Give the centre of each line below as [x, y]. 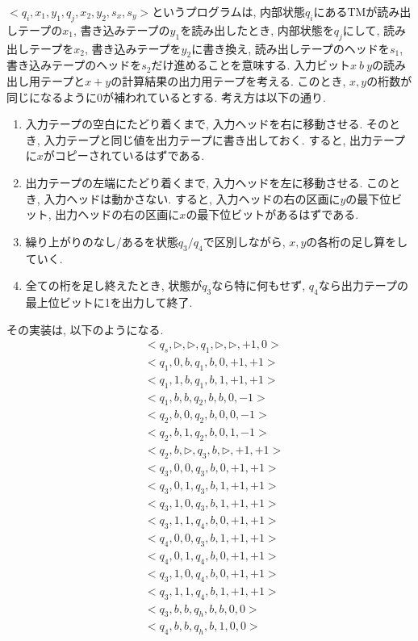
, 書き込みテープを [133, 48]
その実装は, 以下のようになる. [85, 329]
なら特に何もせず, [259, 285]
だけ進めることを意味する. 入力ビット [251, 65]
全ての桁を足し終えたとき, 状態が [114, 285]
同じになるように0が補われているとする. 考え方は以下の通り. [166, 96]
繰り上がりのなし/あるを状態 [102, 241]
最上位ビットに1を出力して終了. [109, 302]
